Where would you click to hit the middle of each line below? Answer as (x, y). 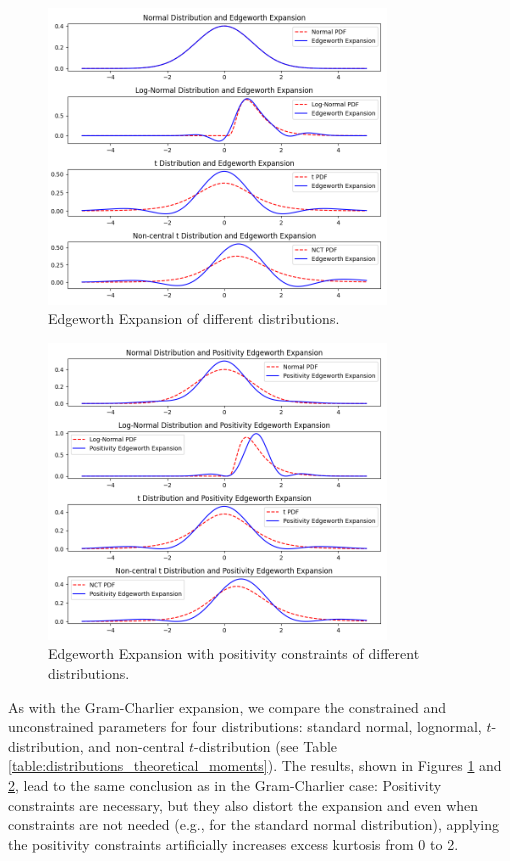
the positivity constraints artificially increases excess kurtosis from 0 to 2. (233, 843)
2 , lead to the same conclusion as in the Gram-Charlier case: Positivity (225, 784)
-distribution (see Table (266, 745)
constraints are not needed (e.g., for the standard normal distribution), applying (254, 824)
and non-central (136, 745)
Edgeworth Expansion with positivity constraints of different (234, 653)
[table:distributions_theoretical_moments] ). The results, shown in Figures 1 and (255, 765)
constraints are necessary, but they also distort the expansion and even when (243, 804)
